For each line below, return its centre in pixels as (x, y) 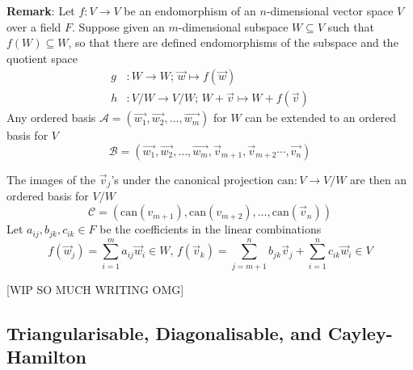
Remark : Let (41, 11)
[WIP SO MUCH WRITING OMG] (95, 289)
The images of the (51, 180)
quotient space (42, 58)
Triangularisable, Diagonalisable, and (164, 332)
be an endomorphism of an (190, 11)
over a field (34, 26)
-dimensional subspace (233, 26)
